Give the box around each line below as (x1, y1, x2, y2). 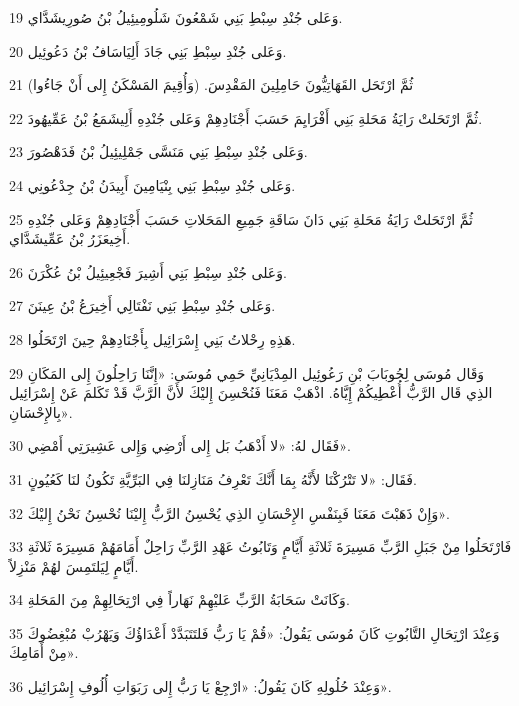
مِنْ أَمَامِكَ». (9, 642, 79, 663)
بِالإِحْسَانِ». (9, 401, 73, 422)
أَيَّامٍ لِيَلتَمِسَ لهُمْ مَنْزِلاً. (9, 555, 139, 576)
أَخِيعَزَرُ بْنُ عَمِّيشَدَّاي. (9, 228, 131, 249)
